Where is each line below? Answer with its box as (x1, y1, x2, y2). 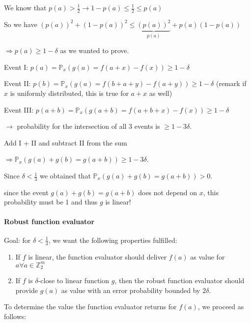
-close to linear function (38, 275, 110, 286)
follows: (4, 311, 27, 321)
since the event (4, 187, 49, 197)
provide (15, 285, 38, 295)
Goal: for (4, 235, 31, 245)
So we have (4, 19, 37, 29)
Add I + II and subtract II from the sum (4, 137, 127, 147)
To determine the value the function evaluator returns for (4, 301, 177, 312)
